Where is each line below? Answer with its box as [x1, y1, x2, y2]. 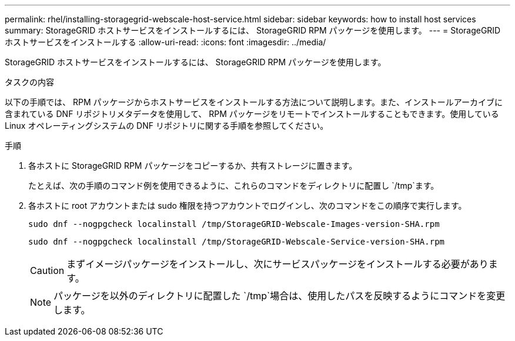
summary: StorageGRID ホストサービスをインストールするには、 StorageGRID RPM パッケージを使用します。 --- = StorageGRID [5, 25, 501, 35]
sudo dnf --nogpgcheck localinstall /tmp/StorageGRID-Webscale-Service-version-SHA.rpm [28, 237, 445, 246]
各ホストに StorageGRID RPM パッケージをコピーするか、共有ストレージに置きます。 [28, 161, 357, 170]
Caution [30, 265, 65, 276]
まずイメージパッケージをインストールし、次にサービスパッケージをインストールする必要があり [66, 258, 489, 270]
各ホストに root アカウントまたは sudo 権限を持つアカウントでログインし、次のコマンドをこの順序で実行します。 [28, 200, 467, 210]
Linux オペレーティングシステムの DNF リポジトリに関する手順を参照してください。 [5, 121, 329, 131]
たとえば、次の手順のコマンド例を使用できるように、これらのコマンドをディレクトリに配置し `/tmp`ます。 [28, 180, 439, 190]
